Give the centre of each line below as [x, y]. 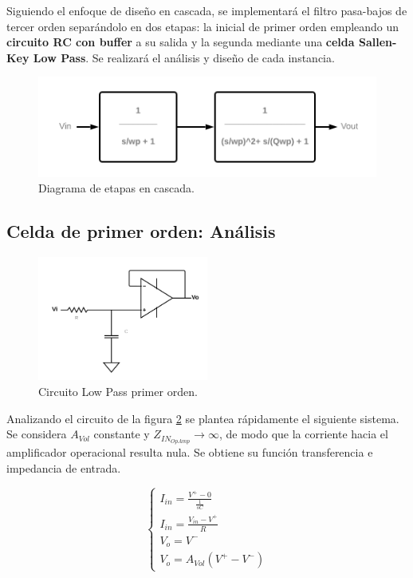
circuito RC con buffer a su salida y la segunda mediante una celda [181, 42]
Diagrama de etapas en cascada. [116, 188]
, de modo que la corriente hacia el [303, 434]
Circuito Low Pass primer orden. [118, 392]
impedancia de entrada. [64, 467]
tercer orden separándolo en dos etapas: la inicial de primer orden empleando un [203, 26]
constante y [122, 434]
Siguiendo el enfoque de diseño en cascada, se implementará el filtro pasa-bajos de [207, 10]
